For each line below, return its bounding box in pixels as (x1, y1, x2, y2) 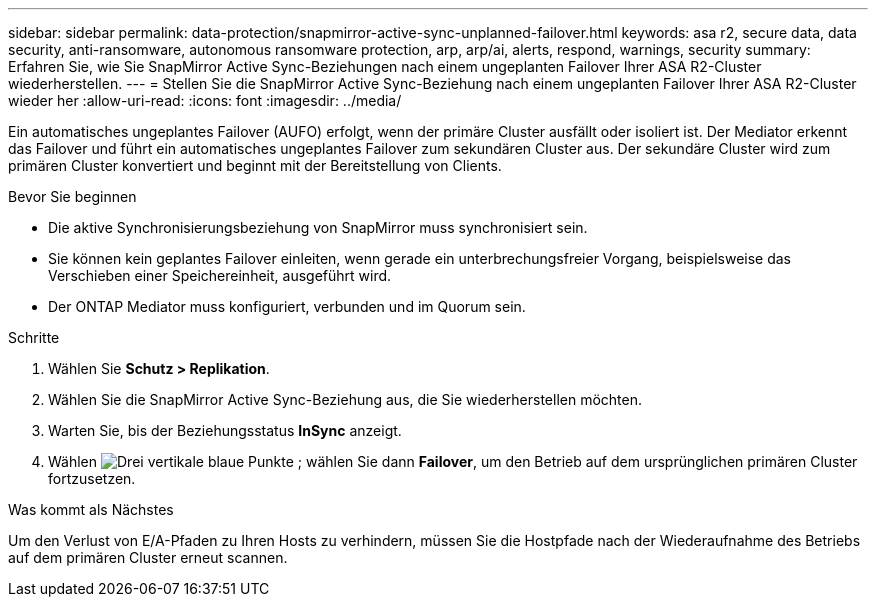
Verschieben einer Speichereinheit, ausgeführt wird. (48, 267, 392, 284)
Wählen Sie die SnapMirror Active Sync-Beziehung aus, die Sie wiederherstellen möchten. (48, 391, 642, 408)
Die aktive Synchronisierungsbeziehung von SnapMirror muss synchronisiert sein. (48, 219, 588, 236)
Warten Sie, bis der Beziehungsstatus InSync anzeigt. (48, 422, 402, 439)
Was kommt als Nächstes (8, 501, 174, 518)
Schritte (8, 329, 60, 346)
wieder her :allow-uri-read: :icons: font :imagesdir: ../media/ (8, 92, 402, 109)
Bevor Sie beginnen (8, 188, 137, 205)
